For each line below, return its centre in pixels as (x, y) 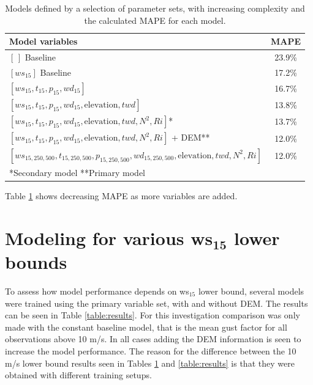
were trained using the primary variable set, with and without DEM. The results (156, 303)
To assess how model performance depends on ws (97, 291)
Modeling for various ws (109, 237)
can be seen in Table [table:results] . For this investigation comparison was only (153, 315)
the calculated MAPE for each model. (155, 20)
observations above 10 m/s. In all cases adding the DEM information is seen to (153, 339)
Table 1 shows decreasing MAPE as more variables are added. (121, 196)
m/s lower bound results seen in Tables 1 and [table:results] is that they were (150, 363)
